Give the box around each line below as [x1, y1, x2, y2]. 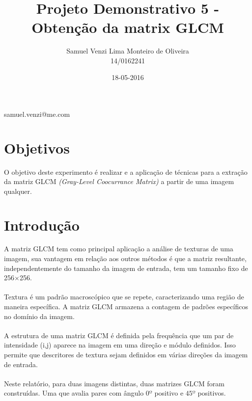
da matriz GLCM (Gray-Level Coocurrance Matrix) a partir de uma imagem [4, 176, 234, 187]
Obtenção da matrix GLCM [31, 17, 224, 37]
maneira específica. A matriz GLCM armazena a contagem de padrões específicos [4, 301, 248, 311]
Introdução [4, 214, 80, 235]
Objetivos [4, 137, 70, 158]
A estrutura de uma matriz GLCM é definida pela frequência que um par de [4, 330, 234, 340]
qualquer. [4, 186, 32, 196]
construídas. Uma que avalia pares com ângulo [4, 388, 144, 398]
